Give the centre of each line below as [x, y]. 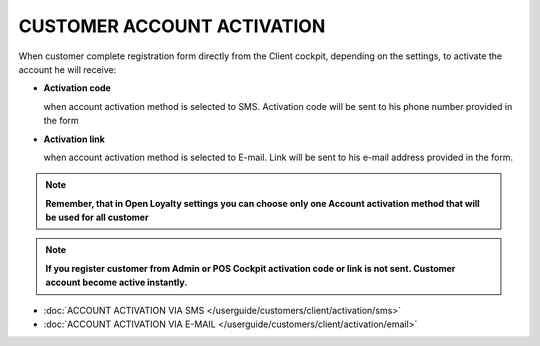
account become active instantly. [116, 282]
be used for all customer [97, 217]
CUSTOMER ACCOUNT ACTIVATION [172, 26]
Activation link [74, 139]
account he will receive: [67, 69]
